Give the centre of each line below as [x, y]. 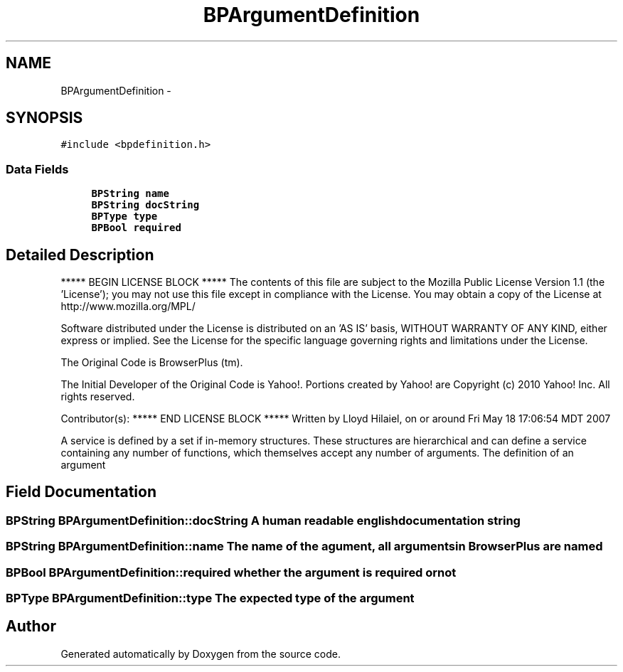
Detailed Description [80, 255]
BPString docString [145, 205]
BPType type [124, 217]
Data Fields [37, 169]
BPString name [130, 194]
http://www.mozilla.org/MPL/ [128, 306]
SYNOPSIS [44, 118]
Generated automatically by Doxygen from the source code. [201, 654]
